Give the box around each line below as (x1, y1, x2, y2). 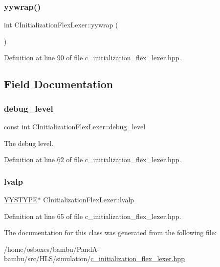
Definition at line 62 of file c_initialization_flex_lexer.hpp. (4, 154, 181, 165)
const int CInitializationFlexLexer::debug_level (4, 121, 146, 131)
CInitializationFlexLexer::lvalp (43, 194, 134, 204)
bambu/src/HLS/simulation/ (4, 253, 91, 264)
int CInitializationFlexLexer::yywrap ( (4, 20, 118, 30)
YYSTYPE (4, 194, 38, 204)
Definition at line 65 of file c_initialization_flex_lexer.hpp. (4, 211, 181, 221)
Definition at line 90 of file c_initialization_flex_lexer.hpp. (4, 52, 181, 63)
